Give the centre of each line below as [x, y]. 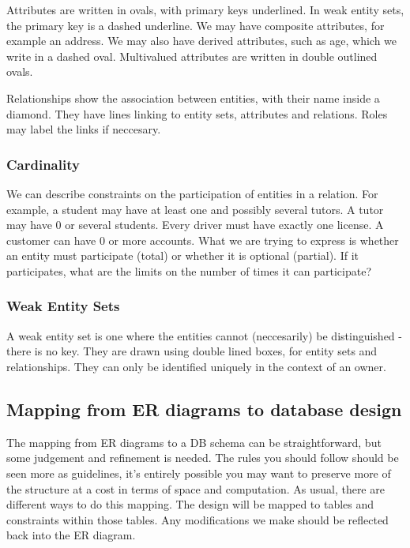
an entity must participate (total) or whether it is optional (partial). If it [183, 255]
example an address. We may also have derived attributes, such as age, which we [202, 41]
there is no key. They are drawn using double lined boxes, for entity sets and [192, 351]
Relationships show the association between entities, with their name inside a [193, 98]
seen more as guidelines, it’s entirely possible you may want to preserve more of [199, 473]
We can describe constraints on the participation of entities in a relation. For [192, 193]
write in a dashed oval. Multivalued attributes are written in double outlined [192, 56]
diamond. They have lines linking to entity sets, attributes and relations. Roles [197, 113]
